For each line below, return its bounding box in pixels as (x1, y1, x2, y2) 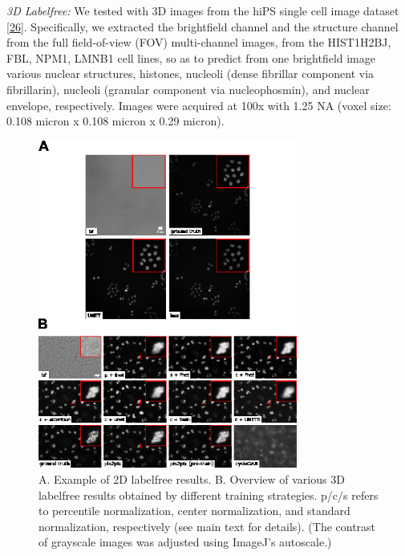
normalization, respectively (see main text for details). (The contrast (38, 517, 376, 534)
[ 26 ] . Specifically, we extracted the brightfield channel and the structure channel (6, 18, 399, 35)
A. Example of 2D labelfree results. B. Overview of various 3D (38, 471, 345, 488)
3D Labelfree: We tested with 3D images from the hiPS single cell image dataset (6, 2, 399, 18)
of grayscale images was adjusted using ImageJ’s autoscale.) (38, 534, 332, 550)
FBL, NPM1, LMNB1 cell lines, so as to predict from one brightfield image (6, 49, 375, 66)
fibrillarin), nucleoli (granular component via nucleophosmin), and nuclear (6, 80, 370, 97)
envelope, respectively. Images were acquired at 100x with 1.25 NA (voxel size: (6, 96, 391, 113)
